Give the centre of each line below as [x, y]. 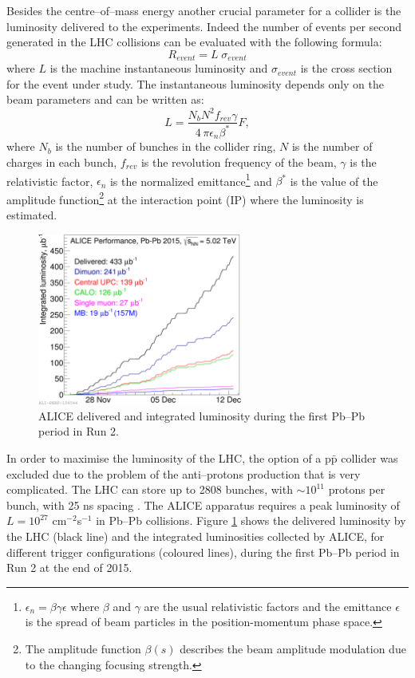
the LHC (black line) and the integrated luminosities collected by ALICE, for [196, 536]
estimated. [32, 215]
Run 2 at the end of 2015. [69, 568]
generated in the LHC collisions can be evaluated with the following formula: [194, 42]
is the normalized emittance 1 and [191, 179]
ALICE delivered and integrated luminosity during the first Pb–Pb [202, 415]
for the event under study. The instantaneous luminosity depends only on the [196, 83]
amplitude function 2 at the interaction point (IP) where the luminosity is [185, 198]
